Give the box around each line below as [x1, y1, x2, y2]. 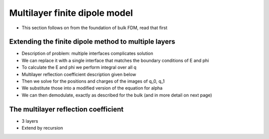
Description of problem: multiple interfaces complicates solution [21, 50, 153, 56]
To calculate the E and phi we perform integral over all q [21, 64, 136, 70]
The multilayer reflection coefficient [9, 105, 124, 113]
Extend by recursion [21, 125, 63, 131]
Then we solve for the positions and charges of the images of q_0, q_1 [21, 78, 165, 84]
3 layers [21, 118, 38, 124]
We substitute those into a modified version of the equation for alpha [21, 85, 163, 91]
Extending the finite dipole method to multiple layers [9, 38, 175, 46]
